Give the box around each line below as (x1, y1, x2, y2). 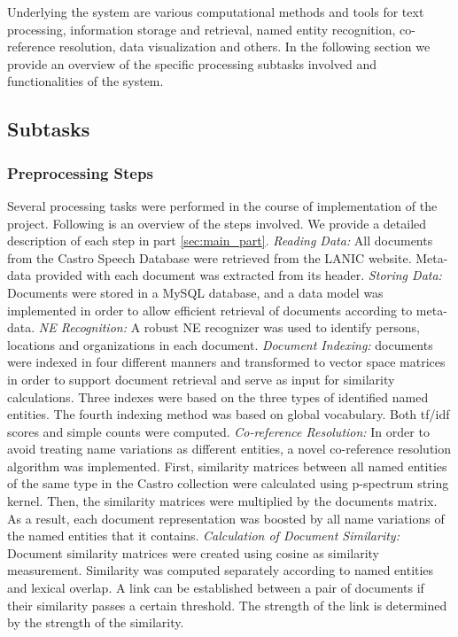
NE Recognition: (38, 318, 127, 337)
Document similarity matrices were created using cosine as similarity (7, 543, 380, 562)
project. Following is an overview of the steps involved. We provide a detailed (7, 214, 427, 232)
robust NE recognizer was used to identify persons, (144, 318, 420, 337)
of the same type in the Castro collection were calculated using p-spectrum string (7, 474, 449, 493)
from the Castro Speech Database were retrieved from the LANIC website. (7, 248, 412, 267)
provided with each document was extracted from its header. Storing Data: (35, 266, 442, 284)
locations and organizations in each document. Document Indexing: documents (7, 335, 433, 353)
